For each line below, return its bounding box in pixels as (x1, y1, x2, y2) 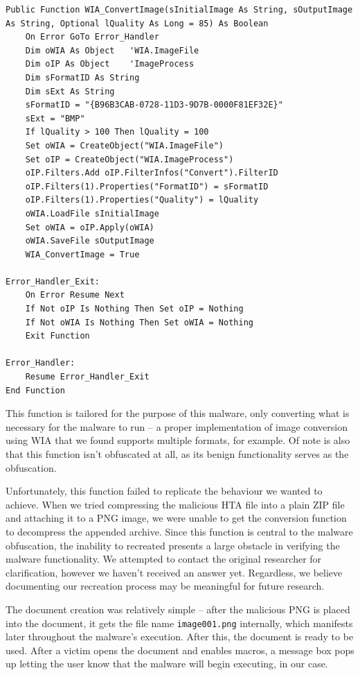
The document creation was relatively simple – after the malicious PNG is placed (6, 601, 350, 616)
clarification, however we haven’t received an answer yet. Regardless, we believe (6, 565, 343, 579)
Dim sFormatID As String (25, 72, 140, 83)
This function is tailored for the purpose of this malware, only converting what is (6, 406, 350, 420)
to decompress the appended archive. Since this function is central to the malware (6, 524, 353, 538)
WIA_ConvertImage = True (25, 249, 140, 259)
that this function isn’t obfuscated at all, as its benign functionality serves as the (6, 447, 349, 461)
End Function (6, 385, 65, 395)
